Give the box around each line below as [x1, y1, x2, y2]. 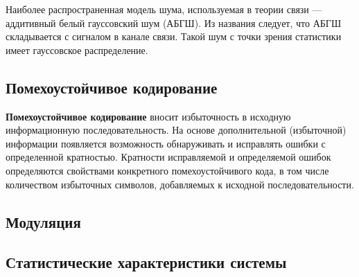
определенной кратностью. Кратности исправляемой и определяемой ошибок [6, 150, 331, 164]
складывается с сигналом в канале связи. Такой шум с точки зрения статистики [6, 29, 342, 44]
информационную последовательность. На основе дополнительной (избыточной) [6, 123, 347, 137]
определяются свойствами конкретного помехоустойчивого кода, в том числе [6, 163, 329, 177]
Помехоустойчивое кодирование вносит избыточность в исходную [6, 109, 291, 123]
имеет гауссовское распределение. [6, 42, 148, 57]
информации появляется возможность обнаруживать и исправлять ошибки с [6, 136, 326, 150]
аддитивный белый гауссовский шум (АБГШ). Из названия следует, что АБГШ [6, 15, 342, 30]
